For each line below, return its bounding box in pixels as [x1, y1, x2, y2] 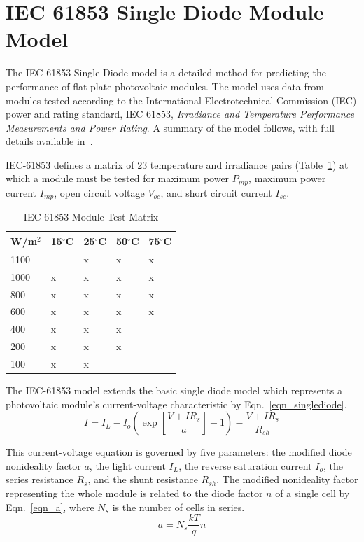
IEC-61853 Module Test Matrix [23, 209, 159, 224]
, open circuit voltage [54, 185, 145, 200]
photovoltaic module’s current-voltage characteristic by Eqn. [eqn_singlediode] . [6, 396, 347, 411]
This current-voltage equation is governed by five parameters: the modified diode [6, 445, 352, 459]
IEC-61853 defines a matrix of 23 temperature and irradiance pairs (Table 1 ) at [6, 157, 349, 172]
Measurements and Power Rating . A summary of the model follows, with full [6, 120, 335, 134]
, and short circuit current [160, 185, 272, 200]
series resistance [6, 472, 73, 487]
